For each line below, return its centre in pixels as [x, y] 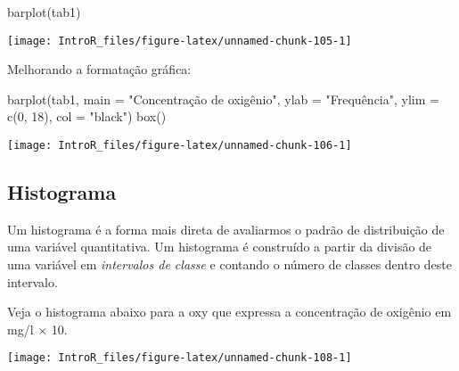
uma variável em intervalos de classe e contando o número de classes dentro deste [229, 264]
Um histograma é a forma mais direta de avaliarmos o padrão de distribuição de [226, 229]
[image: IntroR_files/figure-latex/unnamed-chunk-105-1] [180, 41]
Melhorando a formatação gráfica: [99, 69]
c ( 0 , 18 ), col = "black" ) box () [87, 116]
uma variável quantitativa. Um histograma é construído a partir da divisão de [220, 247]
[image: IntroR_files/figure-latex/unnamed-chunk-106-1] [180, 146]
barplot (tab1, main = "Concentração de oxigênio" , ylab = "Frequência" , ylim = [223, 99]
